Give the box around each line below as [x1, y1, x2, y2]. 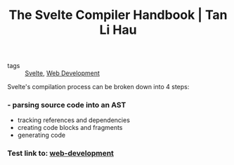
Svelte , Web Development [25, 69, 100, 77]
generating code [17, 131, 66, 140]
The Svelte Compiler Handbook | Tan [8, 7, 228, 23]
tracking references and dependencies [17, 116, 130, 124]
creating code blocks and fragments [17, 124, 123, 132]
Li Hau [99, 22, 137, 38]
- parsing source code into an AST [7, 100, 126, 110]
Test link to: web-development [7, 148, 115, 158]
